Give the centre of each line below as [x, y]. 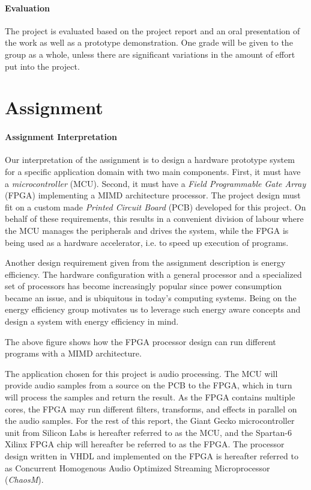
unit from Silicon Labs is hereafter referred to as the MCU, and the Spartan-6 [148, 432]
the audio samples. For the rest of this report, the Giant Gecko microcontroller [150, 421]
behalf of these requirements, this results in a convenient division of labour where [154, 219]
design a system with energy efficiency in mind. [92, 321]
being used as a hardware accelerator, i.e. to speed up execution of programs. [147, 242]
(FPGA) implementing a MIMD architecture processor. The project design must [153, 195]
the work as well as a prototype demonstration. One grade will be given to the [149, 42]
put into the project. [42, 66]
